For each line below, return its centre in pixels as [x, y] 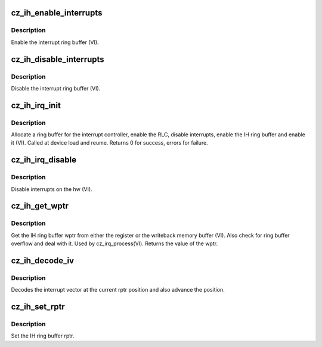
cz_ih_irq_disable [44, 160]
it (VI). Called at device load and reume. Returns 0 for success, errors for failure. [109, 143]
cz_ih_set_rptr [38, 307]
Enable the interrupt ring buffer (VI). [55, 42]
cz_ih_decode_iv [43, 260]
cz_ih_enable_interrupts [57, 13]
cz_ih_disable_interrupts [58, 59]
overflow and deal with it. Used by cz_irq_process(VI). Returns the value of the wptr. [114, 243]
